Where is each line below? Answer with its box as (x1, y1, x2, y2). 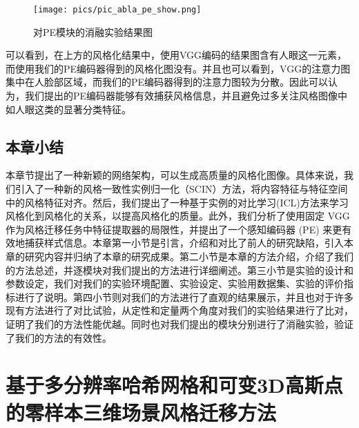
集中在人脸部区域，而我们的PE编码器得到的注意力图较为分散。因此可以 (6, 75, 329, 89)
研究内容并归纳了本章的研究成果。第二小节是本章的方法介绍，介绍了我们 (24, 249, 353, 263)
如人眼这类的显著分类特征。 (6, 101, 131, 116)
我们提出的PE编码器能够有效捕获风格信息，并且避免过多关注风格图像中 (24, 88, 348, 103)
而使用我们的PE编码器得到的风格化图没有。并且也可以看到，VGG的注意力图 (6, 61, 351, 75)
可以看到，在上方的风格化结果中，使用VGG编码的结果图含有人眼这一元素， (6, 48, 347, 62)
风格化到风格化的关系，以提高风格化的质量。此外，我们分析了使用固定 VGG (6, 208, 350, 223)
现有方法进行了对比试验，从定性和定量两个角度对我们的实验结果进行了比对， (6, 303, 353, 318)
